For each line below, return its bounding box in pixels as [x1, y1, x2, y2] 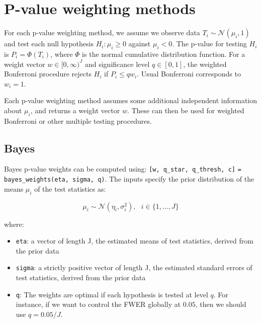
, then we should [195, 299, 246, 309]
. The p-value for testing [172, 38, 247, 49]
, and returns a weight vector [30, 105, 120, 115]
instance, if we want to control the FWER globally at [16, 299, 181, 309]
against [128, 38, 151, 49]
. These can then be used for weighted [127, 105, 244, 115]
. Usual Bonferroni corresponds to [137, 68, 241, 79]
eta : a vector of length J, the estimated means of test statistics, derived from [16, 235, 253, 246]
